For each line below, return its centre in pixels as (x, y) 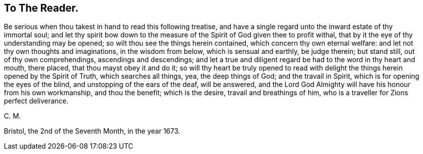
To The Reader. (41, 8)
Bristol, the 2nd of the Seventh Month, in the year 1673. (92, 131)
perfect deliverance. (36, 101)
